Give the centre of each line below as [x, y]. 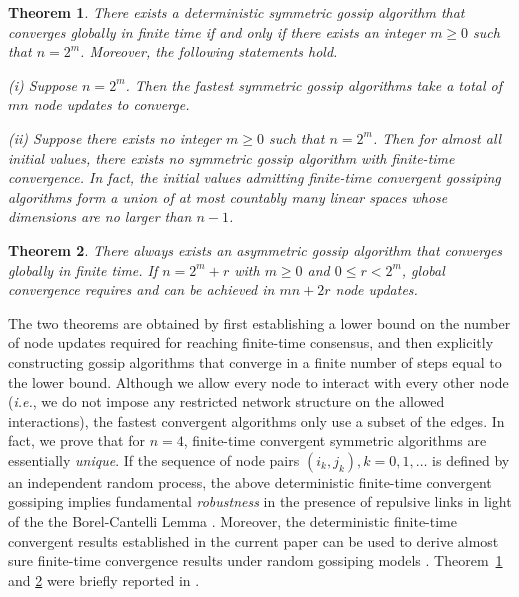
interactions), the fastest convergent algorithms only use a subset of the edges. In [256, 420]
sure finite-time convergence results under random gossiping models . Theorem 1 [255, 560]
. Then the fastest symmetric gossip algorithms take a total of [313, 84]
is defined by [471, 459]
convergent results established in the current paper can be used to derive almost [253, 540]
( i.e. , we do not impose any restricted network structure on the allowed [226, 401]
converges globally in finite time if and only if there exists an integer [217, 31]
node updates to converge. [111, 104]
